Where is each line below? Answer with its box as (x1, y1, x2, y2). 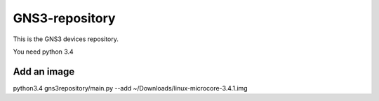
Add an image (13, 65, 75, 77)
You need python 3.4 (13, 47, 74, 56)
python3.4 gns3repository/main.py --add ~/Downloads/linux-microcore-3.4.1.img (13, 84, 248, 92)
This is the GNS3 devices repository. (13, 35, 119, 43)
